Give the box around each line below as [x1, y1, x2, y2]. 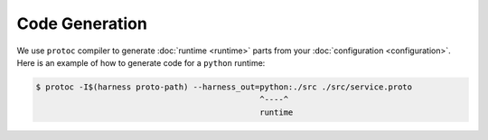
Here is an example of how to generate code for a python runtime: [16, 57, 266, 68]
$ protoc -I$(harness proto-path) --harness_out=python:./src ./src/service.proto [35, 81, 413, 92]
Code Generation [16, 14, 148, 33]
